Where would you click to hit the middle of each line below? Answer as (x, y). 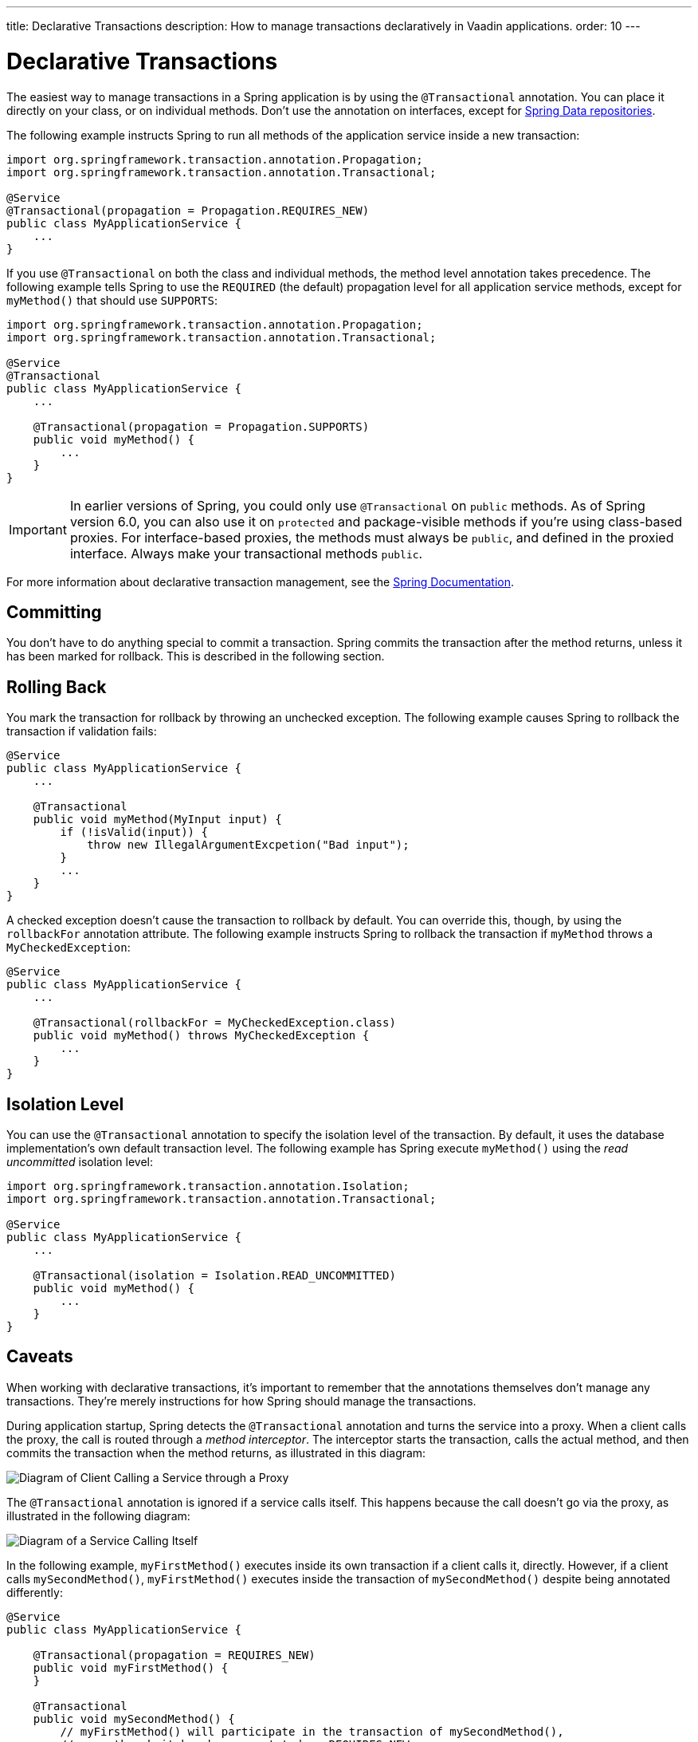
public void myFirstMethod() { (131, 1667)
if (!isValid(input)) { (134, 832)
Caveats (40, 1357)
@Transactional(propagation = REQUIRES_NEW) (174, 1655)
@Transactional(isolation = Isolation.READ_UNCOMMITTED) (214, 1276)
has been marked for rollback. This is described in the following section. (196, 656)
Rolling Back (57, 687)
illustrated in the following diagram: (98, 1515)
